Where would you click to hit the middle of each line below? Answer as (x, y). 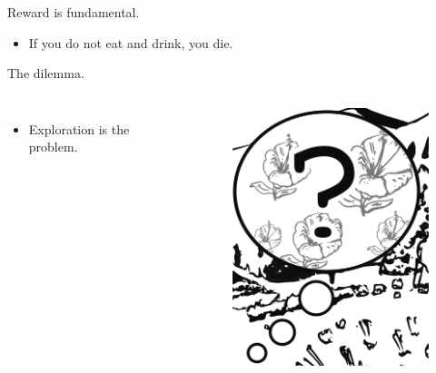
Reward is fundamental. (74, 12)
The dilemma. (46, 73)
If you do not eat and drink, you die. (131, 42)
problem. (53, 147)
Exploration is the (79, 128)
